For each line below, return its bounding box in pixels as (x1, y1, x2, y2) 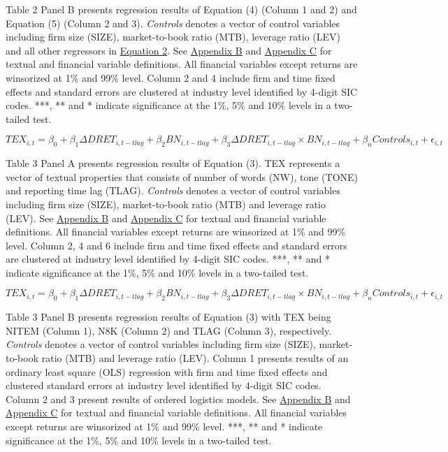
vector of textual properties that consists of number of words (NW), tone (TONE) (6, 169, 358, 184)
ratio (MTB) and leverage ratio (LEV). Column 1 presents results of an (41, 351, 349, 365)
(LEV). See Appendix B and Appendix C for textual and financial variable (6, 210, 326, 225)
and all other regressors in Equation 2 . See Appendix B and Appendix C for (6, 43, 332, 57)
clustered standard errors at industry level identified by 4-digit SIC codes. (6, 378, 321, 393)
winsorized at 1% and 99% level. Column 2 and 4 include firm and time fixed (6, 70, 335, 85)
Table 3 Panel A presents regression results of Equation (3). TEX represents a (6, 156, 340, 170)
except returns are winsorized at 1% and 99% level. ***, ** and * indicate (6, 419, 323, 434)
